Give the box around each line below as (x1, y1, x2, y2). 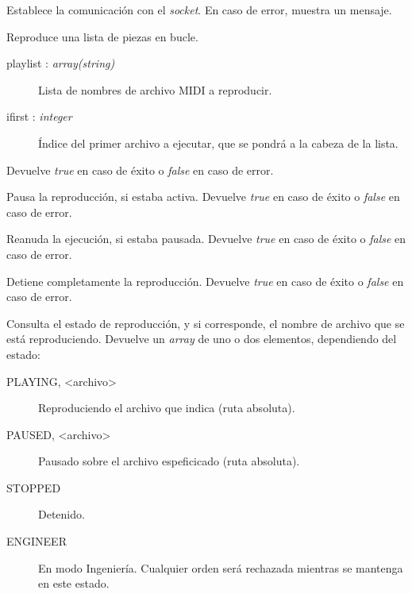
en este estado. (38, 575, 110, 592)
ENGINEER (6, 533, 67, 550)
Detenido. (38, 506, 85, 523)
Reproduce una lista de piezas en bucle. (6, 28, 198, 44)
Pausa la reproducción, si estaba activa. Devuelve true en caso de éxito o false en (6, 188, 400, 205)
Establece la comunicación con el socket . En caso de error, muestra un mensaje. (6, 2, 392, 17)
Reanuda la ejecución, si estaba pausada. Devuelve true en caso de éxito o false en (6, 230, 406, 247)
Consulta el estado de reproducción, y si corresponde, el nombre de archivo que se (6, 314, 405, 331)
